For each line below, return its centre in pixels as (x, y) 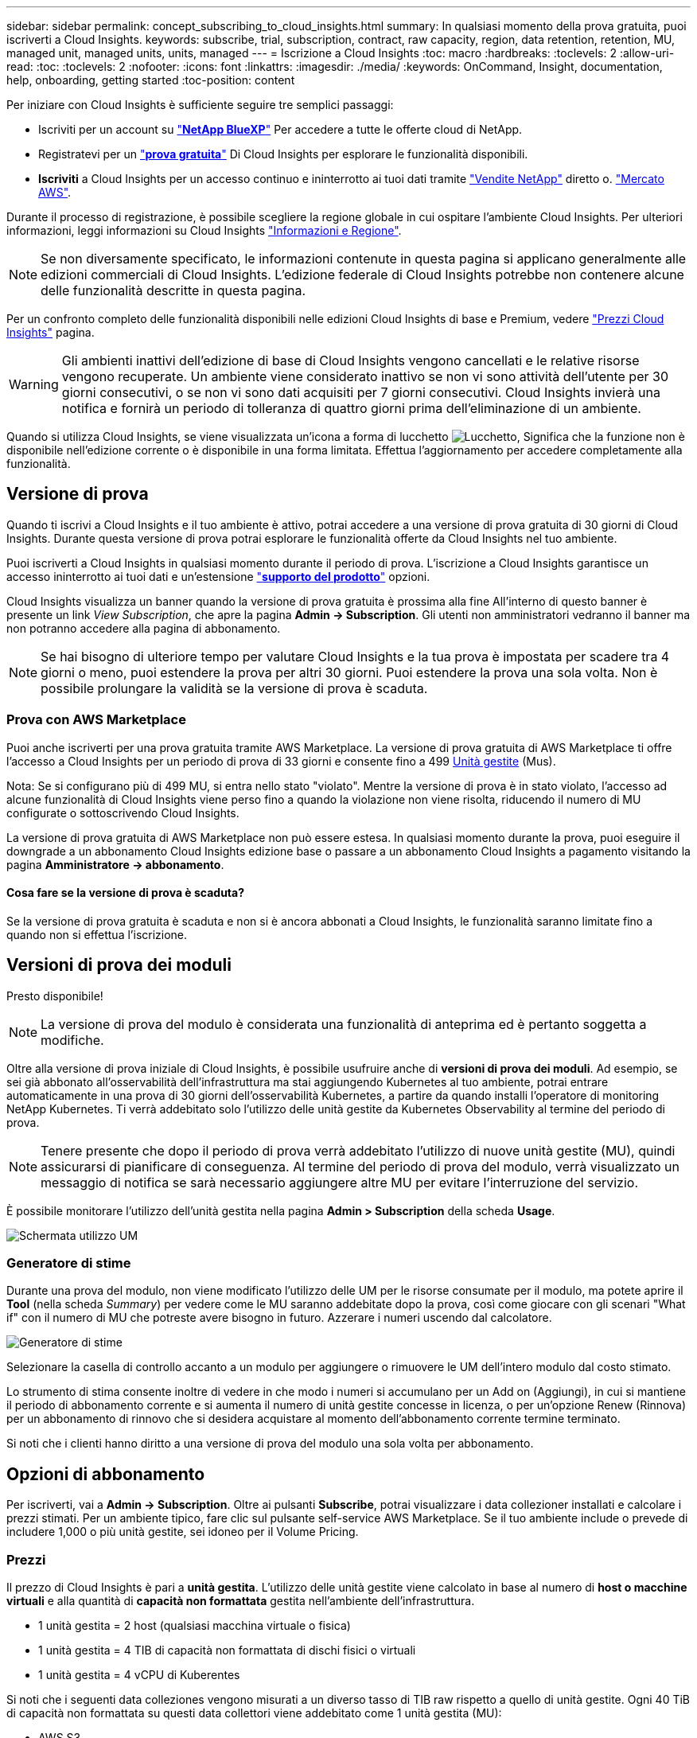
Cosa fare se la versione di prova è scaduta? (126, 893)
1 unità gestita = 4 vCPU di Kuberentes (139, 1675)
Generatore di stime (69, 1263)
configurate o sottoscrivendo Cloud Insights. (123, 812)
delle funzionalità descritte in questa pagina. (173, 290)
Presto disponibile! (55, 996)
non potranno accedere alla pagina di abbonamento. (144, 628)
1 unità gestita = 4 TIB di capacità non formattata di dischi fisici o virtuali (227, 1650)
